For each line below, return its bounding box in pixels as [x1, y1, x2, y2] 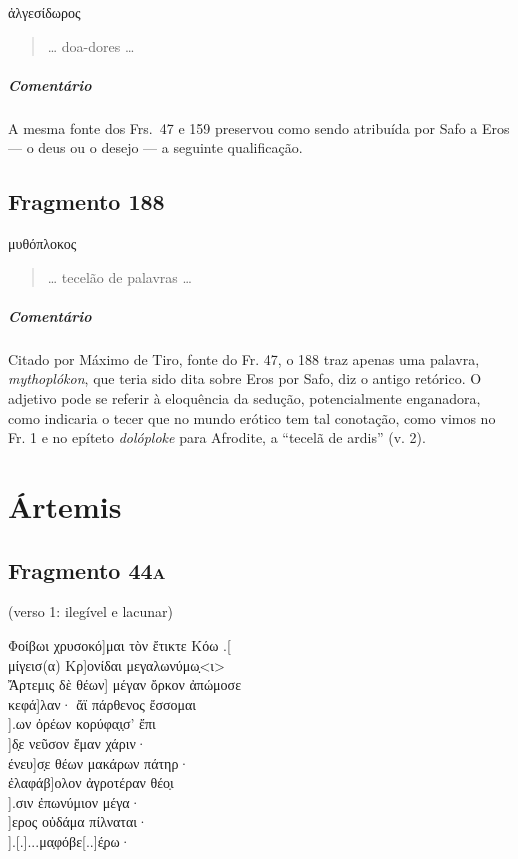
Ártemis [8, 486, 122, 527]
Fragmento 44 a [8, 554, 166, 585]
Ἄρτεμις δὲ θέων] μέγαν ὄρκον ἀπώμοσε [8, 674, 242, 695]
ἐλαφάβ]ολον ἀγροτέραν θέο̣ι [8, 772, 174, 793]
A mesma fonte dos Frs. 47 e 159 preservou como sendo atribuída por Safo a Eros [8, 117, 510, 138]
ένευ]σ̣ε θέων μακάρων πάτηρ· [8, 752, 190, 773]
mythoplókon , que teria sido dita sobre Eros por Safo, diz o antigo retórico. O [8, 368, 482, 389]
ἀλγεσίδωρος [8, 2, 81, 22]
